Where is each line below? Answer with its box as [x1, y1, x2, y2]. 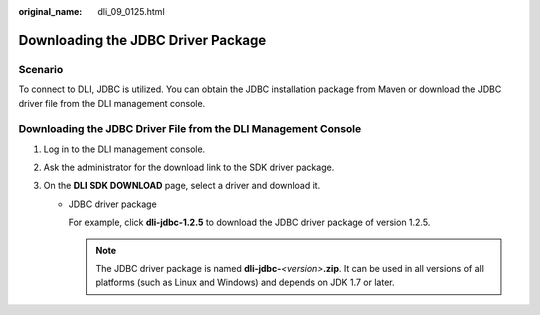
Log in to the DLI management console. [43, 143, 206, 155]
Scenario [18, 62, 64, 76]
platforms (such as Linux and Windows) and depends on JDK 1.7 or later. [95, 276, 395, 289]
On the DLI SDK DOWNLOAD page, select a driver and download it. [43, 180, 321, 192]
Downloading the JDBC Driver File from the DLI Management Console [18, 122, 362, 136]
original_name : [18, 6, 83, 17]
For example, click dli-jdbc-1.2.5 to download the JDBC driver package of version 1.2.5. [68, 216, 431, 229]
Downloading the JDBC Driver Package [18, 31, 267, 49]
